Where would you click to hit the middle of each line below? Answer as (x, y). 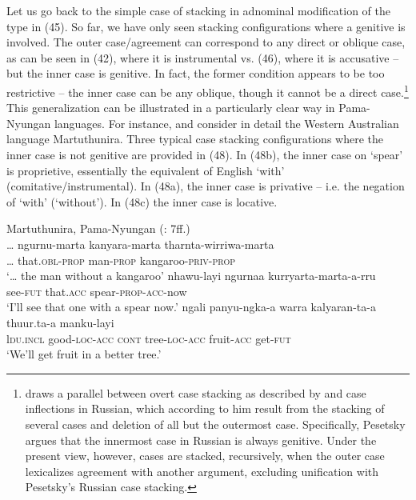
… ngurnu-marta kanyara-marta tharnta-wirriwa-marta (140, 244)
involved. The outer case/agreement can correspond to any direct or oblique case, (206, 42)
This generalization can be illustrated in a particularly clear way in (171, 108)
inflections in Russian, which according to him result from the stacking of (205, 408)
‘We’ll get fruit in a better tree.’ (84, 354)
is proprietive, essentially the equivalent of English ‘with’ (146, 170)
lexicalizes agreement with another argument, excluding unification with (202, 471)
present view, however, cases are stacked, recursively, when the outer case (205, 456)
